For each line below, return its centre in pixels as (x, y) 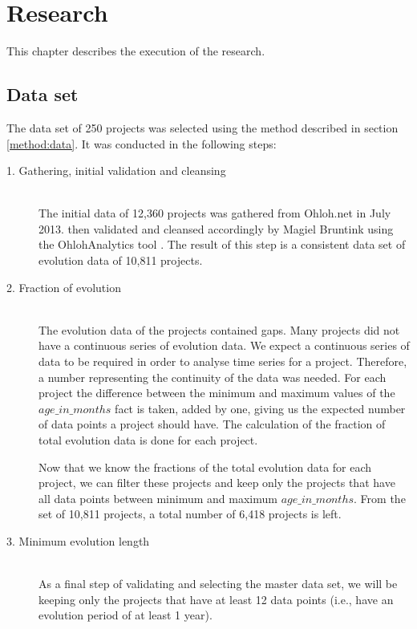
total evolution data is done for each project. (148, 440)
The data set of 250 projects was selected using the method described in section (202, 127)
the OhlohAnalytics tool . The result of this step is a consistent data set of (222, 244)
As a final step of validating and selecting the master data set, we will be (218, 584)
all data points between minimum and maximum (158, 498)
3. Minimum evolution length (78, 540)
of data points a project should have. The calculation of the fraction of (212, 424)
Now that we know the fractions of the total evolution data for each (205, 467)
